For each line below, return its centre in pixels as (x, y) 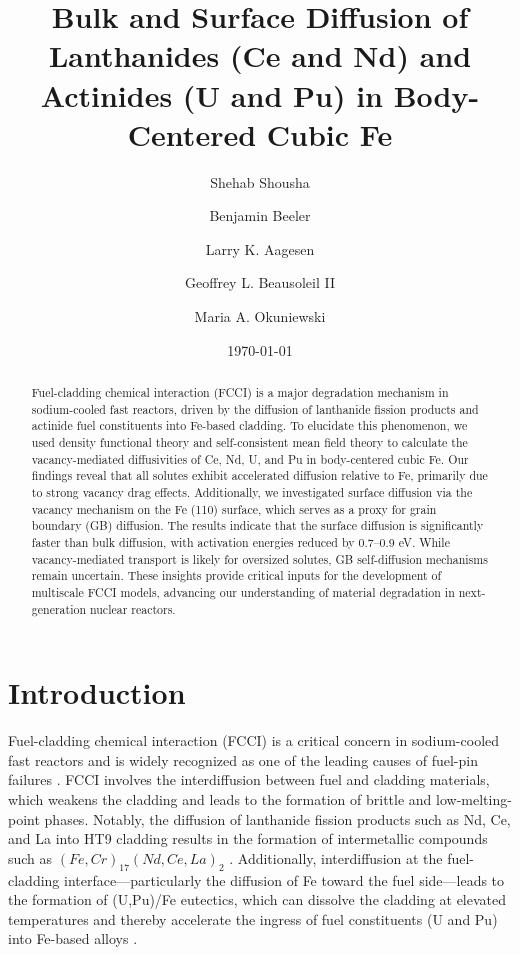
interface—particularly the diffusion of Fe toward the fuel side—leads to (284, 879)
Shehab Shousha (260, 181)
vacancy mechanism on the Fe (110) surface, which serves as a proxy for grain (234, 508)
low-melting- (474, 798)
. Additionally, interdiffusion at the (336, 857)
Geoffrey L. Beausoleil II (260, 282)
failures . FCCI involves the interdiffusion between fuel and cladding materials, (249, 779)
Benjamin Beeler (260, 215)
